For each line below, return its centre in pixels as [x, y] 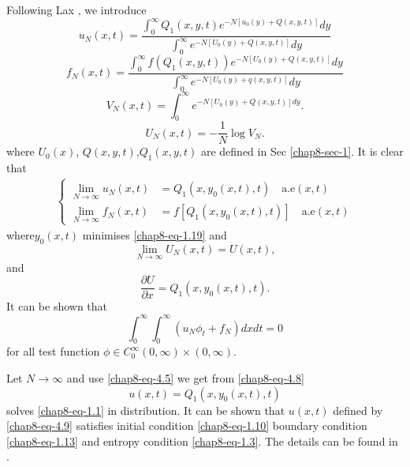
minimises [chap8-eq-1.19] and [155, 234]
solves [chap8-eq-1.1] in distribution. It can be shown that [146, 410]
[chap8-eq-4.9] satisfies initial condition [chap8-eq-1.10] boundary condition [187, 426]
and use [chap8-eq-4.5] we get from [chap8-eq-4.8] [185, 377]
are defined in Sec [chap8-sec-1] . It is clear [302, 151]
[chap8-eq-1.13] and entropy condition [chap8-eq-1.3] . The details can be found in [202, 441]
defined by [358, 410]
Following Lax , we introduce [76, 9]
